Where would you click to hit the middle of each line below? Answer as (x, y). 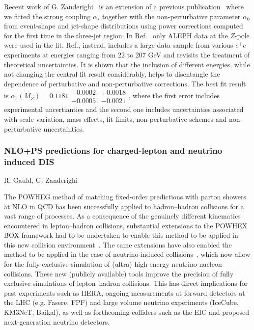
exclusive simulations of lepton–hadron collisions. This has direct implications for (126, 283)
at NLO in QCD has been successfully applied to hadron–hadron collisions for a (124, 206)
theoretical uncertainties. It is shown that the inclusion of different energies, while (127, 64)
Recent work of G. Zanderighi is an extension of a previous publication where (124, 6)
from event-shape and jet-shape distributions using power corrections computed (124, 26)
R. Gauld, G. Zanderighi (41, 180)
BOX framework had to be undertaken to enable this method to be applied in (121, 235)
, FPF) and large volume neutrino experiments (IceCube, (153, 302)
